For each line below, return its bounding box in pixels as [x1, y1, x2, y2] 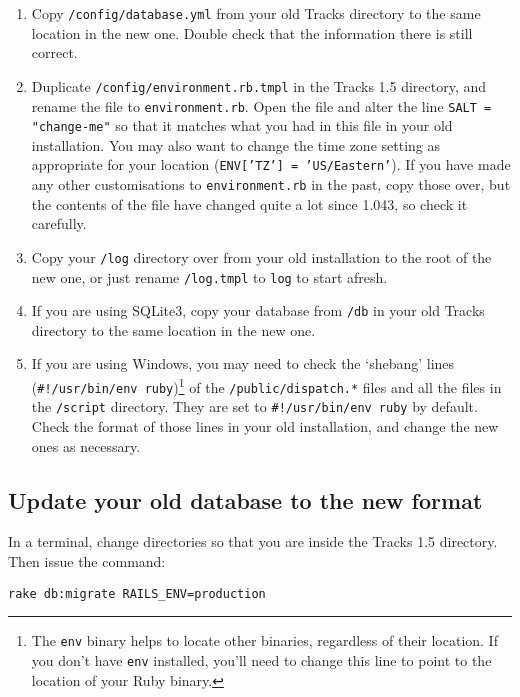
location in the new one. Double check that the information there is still [31, 22, 473, 43]
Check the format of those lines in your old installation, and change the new [31, 416, 499, 437]
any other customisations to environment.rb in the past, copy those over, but [31, 174, 511, 195]
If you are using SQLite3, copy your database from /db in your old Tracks [31, 300, 485, 321]
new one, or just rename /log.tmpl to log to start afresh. [31, 266, 388, 287]
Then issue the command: [8, 551, 166, 572]
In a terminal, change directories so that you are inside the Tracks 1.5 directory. [8, 531, 498, 552]
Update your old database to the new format [8, 484, 483, 515]
